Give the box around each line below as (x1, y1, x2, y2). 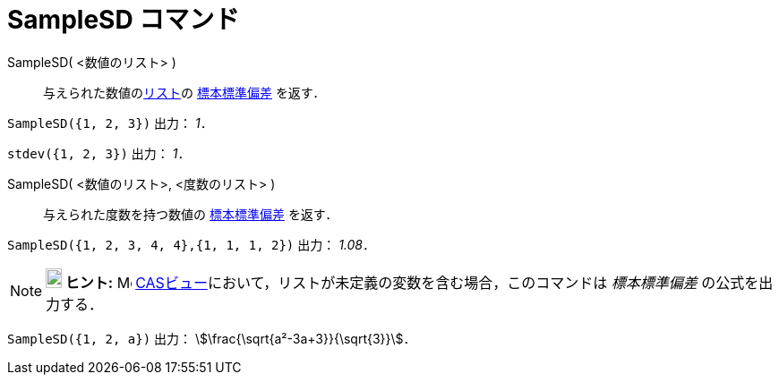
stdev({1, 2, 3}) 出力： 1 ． (7, 145, 191, 161)
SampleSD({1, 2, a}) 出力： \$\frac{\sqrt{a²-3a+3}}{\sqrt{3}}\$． (7, 330, 416, 346)
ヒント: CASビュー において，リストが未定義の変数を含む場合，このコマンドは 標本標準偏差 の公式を (64, 273, 759, 292)
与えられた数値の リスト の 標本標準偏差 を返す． (43, 84, 326, 100)
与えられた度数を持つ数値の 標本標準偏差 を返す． (43, 206, 338, 222)
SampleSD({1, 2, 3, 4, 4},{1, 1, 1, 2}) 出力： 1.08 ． (7, 236, 376, 252)
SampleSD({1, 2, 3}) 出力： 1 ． (7, 115, 213, 131)
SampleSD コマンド (7, 4, 240, 35)
